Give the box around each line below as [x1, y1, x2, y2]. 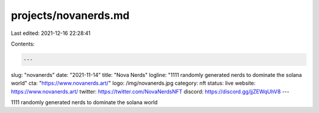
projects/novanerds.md [11, 9, 130, 22]
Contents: [11, 40, 35, 47]
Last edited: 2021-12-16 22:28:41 [11, 30, 91, 37]
